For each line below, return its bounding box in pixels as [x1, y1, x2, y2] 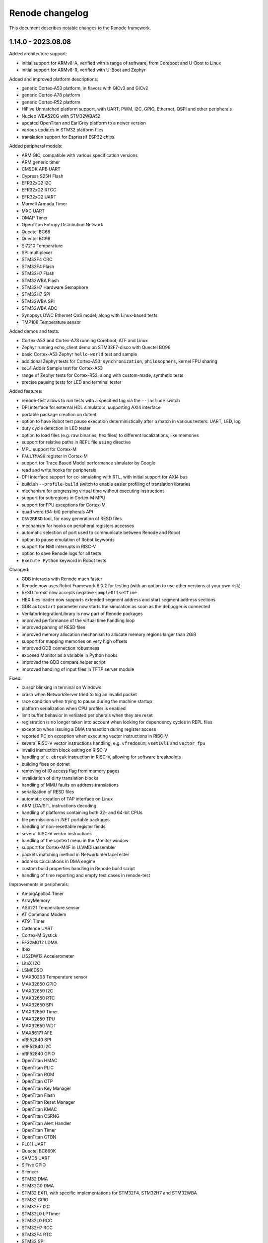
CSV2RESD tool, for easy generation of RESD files [21, 516, 122, 522]
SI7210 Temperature [21, 243, 63, 249]
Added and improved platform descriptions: [9, 76, 99, 82]
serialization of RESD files [21, 789, 74, 795]
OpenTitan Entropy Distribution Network [21, 222, 104, 228]
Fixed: [9, 675, 22, 681]
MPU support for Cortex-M [21, 446, 77, 452]
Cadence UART [21, 925, 54, 931]
